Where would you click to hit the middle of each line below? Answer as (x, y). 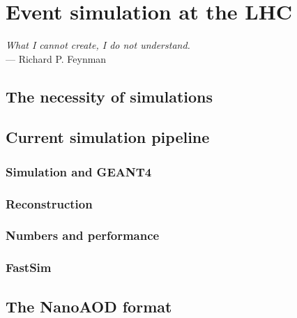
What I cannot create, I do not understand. (98, 45)
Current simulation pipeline (108, 137)
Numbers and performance (83, 235)
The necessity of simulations (109, 96)
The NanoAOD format (89, 306)
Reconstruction (49, 203)
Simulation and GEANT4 (79, 171)
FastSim (29, 267)
